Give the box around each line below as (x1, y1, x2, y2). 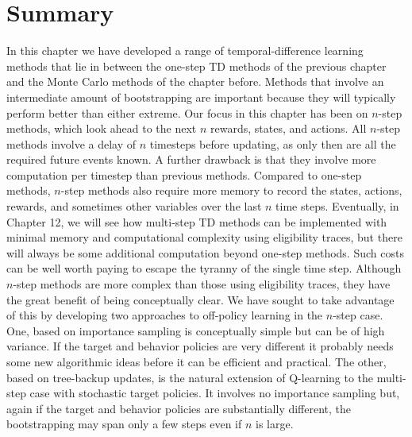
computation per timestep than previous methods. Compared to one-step (6, 166, 362, 183)
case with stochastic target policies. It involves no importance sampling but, (29, 385, 400, 401)
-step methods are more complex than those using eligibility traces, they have (13, 276, 391, 292)
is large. (256, 416, 294, 432)
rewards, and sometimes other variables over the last (6, 198, 262, 215)
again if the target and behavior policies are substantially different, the (6, 400, 352, 416)
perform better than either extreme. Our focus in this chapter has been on (6, 104, 368, 121)
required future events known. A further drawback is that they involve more (6, 151, 376, 168)
